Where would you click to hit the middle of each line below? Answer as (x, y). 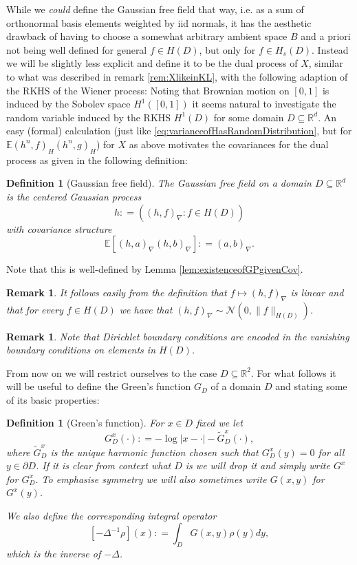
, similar (326, 63)
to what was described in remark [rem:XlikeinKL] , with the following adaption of (177, 76)
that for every (35, 309)
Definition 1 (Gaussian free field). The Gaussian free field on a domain (159, 183)
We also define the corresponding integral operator (111, 515)
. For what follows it (293, 372)
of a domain (236, 386)
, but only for (227, 49)
